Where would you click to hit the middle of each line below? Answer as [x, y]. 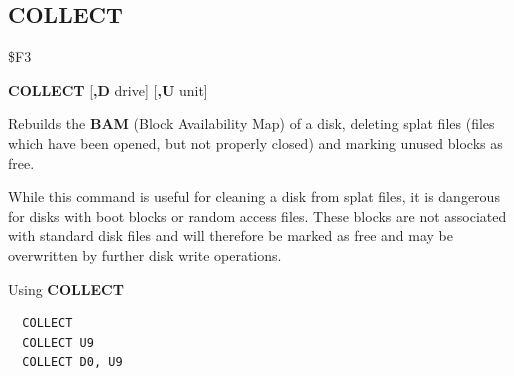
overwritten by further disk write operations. [145, 254]
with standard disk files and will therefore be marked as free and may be [231, 235]
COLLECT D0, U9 [72, 362]
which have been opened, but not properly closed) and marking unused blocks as [255, 142]
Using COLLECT [66, 288]
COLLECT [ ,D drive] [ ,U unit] [108, 89]
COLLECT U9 [58, 342]
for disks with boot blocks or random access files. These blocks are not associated [257, 215]
